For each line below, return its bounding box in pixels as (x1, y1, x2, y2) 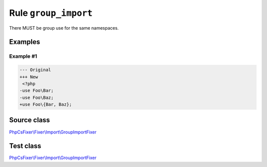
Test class (9, 142, 42, 150)
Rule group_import (9, 7, 93, 18)
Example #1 (9, 53, 37, 60)
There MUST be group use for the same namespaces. (9, 25, 119, 31)
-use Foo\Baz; (19, 94, 54, 100)
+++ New (19, 74, 38, 80)
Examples (9, 38, 41, 46)
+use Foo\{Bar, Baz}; (19, 102, 72, 107)
